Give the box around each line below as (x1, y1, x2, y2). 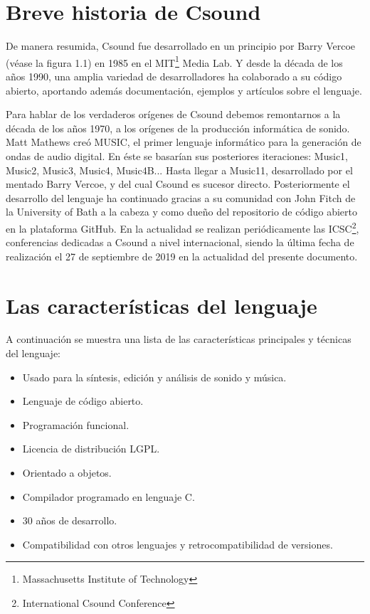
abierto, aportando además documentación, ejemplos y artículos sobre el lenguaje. (6, 83, 362, 97)
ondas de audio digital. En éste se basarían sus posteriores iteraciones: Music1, (6, 148, 348, 163)
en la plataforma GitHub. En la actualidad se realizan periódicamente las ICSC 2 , (6, 218, 359, 235)
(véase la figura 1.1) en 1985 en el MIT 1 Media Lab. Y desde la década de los (6, 53, 343, 70)
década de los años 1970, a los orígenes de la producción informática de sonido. (6, 120, 350, 135)
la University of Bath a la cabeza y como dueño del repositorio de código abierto (6, 204, 357, 219)
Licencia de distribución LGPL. (22, 441, 160, 456)
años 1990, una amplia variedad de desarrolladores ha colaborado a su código (6, 68, 342, 83)
